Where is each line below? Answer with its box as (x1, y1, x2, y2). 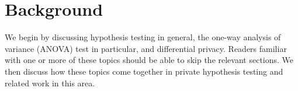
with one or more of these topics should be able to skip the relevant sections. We (5, 54, 294, 66)
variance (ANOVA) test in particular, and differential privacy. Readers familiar (5, 42, 287, 54)
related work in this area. (5, 76, 95, 89)
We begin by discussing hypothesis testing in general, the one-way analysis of (5, 31, 281, 43)
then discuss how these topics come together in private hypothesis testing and (5, 65, 283, 77)
